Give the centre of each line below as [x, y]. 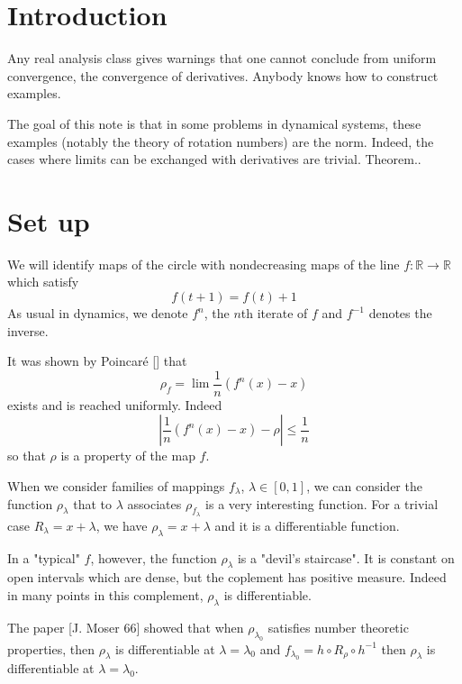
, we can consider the [364, 486]
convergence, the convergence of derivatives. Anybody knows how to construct [223, 75]
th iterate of [274, 313]
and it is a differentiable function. [307, 525]
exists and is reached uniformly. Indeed [115, 404]
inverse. [28, 330]
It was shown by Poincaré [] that [97, 361]
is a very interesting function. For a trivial [322, 503]
